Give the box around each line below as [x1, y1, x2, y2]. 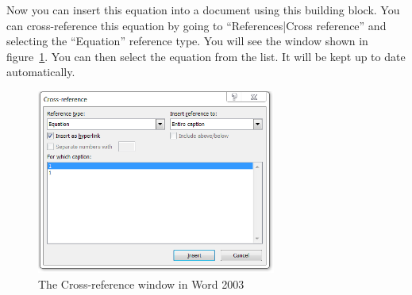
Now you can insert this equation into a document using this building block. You [6, 2, 400, 17]
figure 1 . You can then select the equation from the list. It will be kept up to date [6, 48, 406, 64]
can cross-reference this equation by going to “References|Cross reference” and [6, 17, 387, 33]
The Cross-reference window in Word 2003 [38, 275, 245, 292]
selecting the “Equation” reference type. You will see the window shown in [6, 33, 368, 49]
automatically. [6, 63, 75, 80]
